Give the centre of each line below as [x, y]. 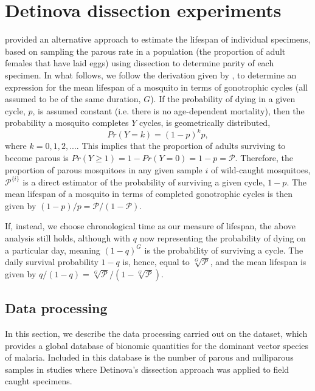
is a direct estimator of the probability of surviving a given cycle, [144, 182]
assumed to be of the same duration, [73, 99]
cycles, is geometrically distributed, [205, 123]
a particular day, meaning [53, 250]
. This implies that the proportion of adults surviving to [181, 146]
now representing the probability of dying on [223, 238]
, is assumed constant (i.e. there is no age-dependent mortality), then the [168, 110]
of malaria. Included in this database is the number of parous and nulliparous [149, 357]
